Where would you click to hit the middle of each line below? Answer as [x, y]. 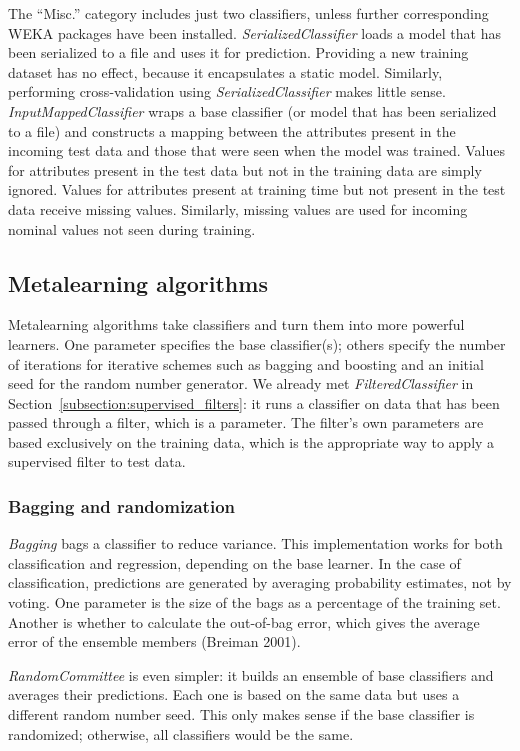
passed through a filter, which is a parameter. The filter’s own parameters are [246, 422]
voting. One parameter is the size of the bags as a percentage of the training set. [254, 602]
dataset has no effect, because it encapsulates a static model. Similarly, [225, 71]
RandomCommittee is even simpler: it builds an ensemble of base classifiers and [251, 674]
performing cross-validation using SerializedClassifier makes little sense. [227, 91]
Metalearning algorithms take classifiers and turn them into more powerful [236, 324]
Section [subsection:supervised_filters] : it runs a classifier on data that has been [254, 402]
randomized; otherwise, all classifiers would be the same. [181, 733]
